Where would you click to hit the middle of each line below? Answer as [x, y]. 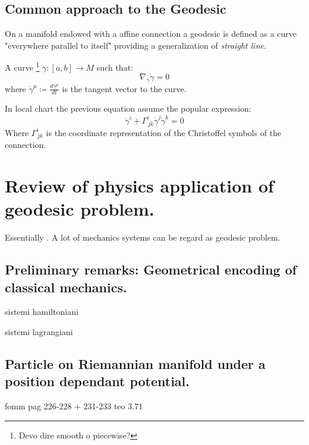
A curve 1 [22, 67]
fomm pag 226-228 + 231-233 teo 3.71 [74, 406]
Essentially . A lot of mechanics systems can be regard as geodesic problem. [143, 237]
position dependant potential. [97, 381]
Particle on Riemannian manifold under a [135, 363]
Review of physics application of [139, 186]
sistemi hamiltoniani [42, 312]
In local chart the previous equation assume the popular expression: [128, 108]
